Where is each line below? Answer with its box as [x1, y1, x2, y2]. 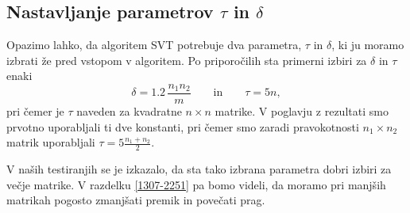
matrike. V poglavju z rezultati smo [215, 103, 389, 120]
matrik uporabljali [6, 134, 95, 150]
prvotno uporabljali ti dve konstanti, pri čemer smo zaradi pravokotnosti [6, 118, 359, 135]
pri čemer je [6, 103, 64, 120]
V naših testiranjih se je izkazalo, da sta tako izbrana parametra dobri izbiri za [6, 161, 392, 177]
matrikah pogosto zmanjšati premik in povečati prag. [6, 192, 265, 208]
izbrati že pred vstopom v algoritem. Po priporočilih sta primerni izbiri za [6, 51, 367, 68]
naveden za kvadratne [76, 103, 182, 120]
